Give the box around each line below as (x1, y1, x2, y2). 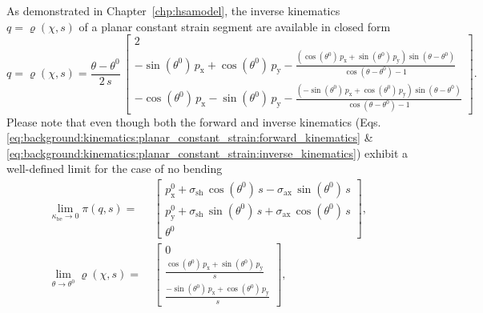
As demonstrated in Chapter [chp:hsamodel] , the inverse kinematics (6, 2, 340, 18)
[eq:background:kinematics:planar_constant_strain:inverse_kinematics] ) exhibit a (6, 144, 409, 161)
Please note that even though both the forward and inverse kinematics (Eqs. (6, 113, 381, 130)
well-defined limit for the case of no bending (6, 160, 223, 177)
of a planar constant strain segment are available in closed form (78, 18, 391, 34)
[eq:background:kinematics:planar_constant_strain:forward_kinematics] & (6, 129, 373, 146)
